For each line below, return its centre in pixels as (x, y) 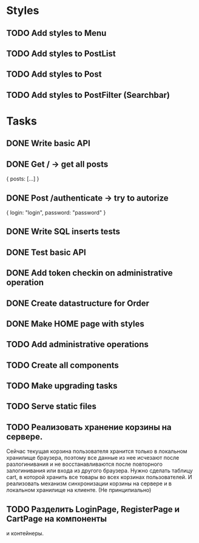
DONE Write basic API (49, 144)
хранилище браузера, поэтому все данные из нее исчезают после (93, 458)
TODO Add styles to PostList (61, 53)
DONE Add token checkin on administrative (89, 273)
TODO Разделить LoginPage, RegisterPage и (93, 509)
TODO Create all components (63, 365)
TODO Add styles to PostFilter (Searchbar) (88, 95)
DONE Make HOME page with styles (75, 324)
